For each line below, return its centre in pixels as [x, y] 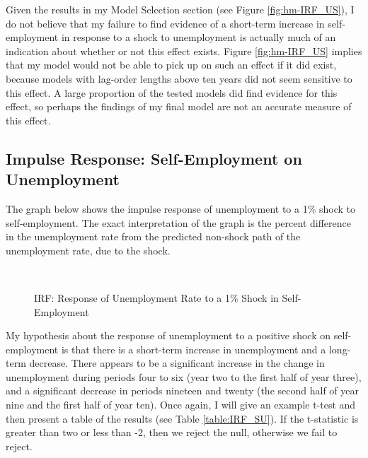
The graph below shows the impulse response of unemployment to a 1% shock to [180, 208]
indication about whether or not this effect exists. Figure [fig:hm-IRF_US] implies [184, 51]
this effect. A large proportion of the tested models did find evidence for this [172, 92]
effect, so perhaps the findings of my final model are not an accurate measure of [179, 106]
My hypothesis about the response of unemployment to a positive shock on [168, 335]
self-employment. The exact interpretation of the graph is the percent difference [178, 222]
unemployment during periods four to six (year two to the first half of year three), [184, 376]
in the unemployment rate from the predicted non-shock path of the [153, 236]
